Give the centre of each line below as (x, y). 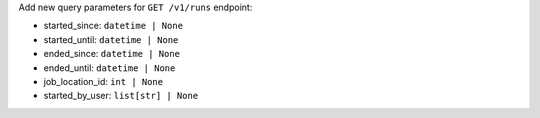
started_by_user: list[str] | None (121, 96)
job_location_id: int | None (103, 81)
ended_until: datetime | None (109, 67)
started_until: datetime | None (111, 39)
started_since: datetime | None (113, 26)
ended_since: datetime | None (111, 54)
